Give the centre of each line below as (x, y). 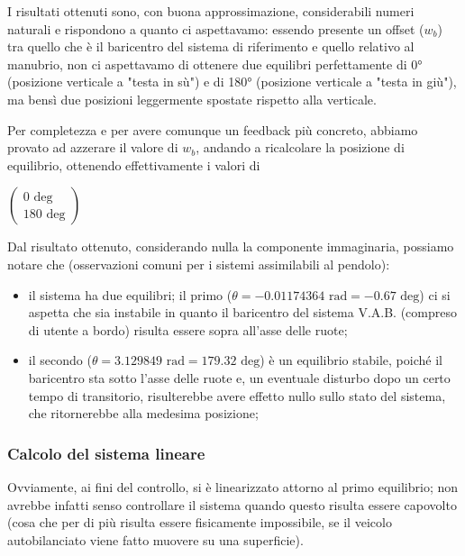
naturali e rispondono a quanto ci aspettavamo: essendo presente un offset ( (216, 28)
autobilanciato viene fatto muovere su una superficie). (155, 539)
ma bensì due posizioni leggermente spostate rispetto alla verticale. (192, 99)
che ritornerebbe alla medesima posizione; (143, 413)
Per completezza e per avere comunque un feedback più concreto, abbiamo (213, 129)
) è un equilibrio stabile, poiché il (351, 360)
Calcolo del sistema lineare (106, 453)
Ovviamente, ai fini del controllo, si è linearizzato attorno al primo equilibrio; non (233, 486)
